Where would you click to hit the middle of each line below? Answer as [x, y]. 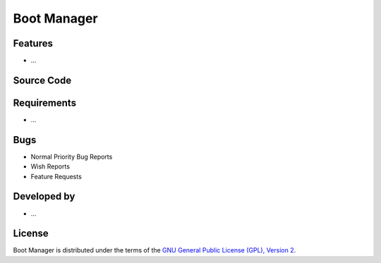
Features [33, 43]
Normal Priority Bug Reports [72, 157]
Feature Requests [56, 176]
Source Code [42, 80]
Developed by [44, 196]
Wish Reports [50, 166]
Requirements [45, 103]
